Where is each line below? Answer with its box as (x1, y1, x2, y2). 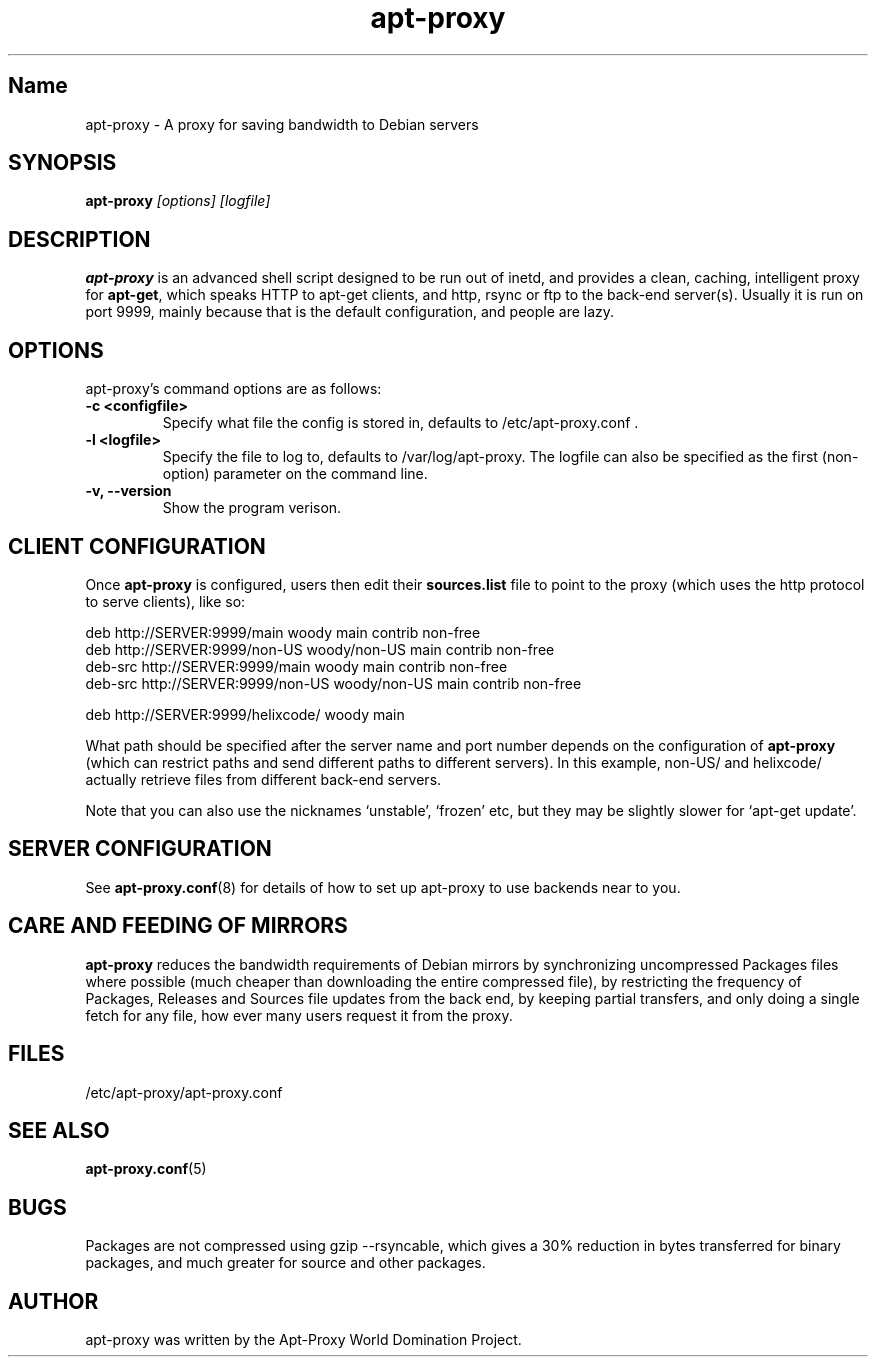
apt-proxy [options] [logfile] (85, 192, 271, 210)
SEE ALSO (8, 1117, 110, 1143)
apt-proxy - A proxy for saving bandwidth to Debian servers (85, 115, 479, 133)
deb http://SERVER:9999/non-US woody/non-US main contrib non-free (85, 640, 555, 658)
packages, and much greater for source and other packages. (85, 1254, 486, 1272)
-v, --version (85, 482, 172, 500)
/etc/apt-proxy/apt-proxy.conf (85, 1083, 283, 1101)
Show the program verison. (162, 499, 342, 517)
